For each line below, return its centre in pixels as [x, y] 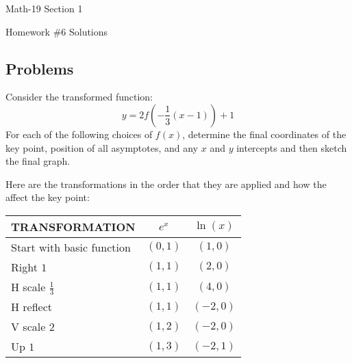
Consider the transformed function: [79, 97]
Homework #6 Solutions [57, 31]
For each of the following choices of [79, 134]
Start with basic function [71, 247]
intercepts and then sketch [292, 147]
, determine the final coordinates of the [264, 134]
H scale [28, 286]
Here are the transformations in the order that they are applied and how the [166, 184]
